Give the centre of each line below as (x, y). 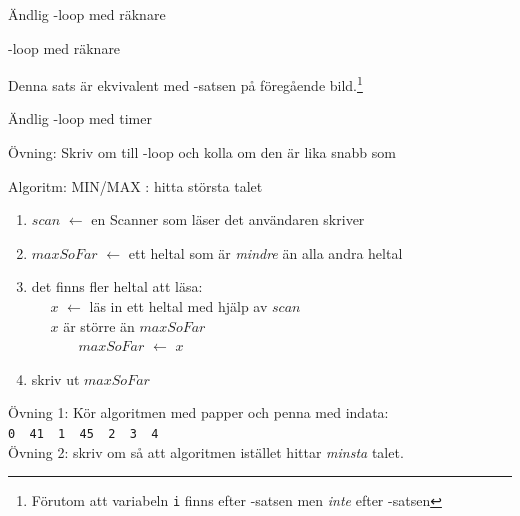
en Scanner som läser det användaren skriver (228, 219)
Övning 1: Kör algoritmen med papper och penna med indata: (198, 412)
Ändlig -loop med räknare (87, 14)
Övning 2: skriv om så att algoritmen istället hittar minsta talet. (206, 451)
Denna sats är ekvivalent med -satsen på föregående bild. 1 (185, 83)
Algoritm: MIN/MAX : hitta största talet (135, 185)
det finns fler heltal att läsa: (117, 286)
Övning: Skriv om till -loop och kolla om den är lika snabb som (202, 152)
